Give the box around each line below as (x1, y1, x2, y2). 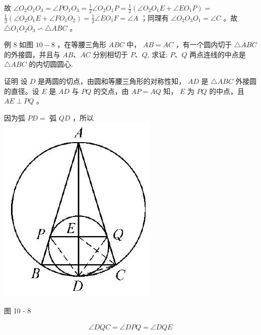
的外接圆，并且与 (4, 49, 60, 59)
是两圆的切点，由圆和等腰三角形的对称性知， (38, 76, 186, 86)
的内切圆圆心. (29, 59, 73, 69)
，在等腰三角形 (57, 39, 106, 50)
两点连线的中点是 (189, 49, 246, 59)
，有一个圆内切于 (175, 39, 232, 50)
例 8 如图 (4, 39, 34, 50)
